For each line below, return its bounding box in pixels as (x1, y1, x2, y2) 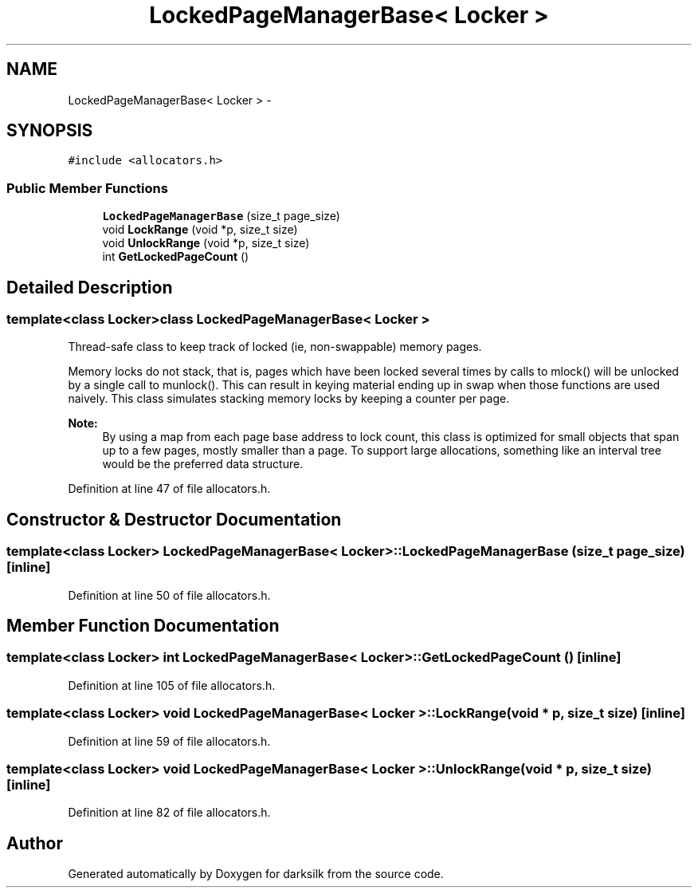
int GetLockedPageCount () (102, 250, 249, 264)
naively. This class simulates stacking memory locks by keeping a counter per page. (68, 392, 510, 406)
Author (6, 833, 63, 853)
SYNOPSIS (6, 120, 93, 141)
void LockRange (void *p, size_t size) (102, 223, 298, 237)
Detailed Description (6, 277, 173, 297)
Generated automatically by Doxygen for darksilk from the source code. (68, 867, 444, 881)
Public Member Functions (6, 179, 168, 196)
